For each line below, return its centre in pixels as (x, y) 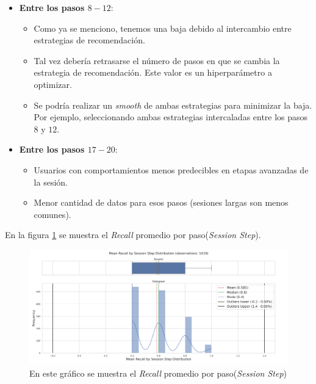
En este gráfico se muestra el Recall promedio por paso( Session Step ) (158, 373)
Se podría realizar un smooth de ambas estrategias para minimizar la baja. (173, 105)
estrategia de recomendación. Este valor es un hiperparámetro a (153, 72)
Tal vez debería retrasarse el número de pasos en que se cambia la (157, 60)
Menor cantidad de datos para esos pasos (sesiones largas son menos (161, 202)
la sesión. (51, 182)
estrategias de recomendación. (89, 40)
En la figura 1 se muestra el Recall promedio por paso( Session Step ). (133, 235)
